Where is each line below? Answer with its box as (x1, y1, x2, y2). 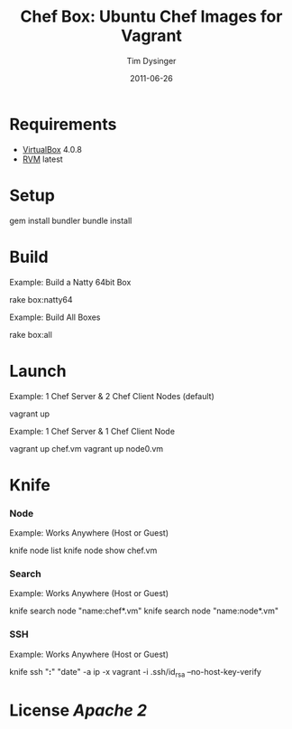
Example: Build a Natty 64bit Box (9, 276, 132, 287)
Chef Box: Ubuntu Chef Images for (20, 6, 283, 27)
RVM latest (22, 154, 63, 164)
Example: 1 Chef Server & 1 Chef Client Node (9, 425, 176, 436)
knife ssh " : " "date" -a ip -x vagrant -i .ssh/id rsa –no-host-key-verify (9, 666, 261, 679)
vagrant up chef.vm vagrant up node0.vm (9, 443, 164, 453)
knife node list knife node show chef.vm (9, 545, 158, 556)
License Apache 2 (9, 700, 147, 720)
